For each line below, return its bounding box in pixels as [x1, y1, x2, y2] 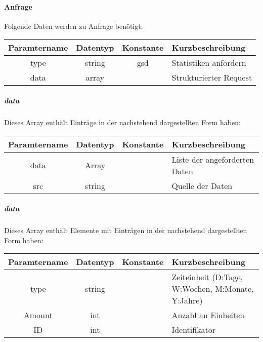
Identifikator [171, 324, 216, 336]
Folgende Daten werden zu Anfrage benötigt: [4, 20, 143, 31]
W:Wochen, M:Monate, [171, 283, 254, 295]
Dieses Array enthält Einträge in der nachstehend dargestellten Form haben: [4, 117, 241, 127]
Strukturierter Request [171, 71, 252, 84]
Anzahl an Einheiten [171, 309, 245, 321]
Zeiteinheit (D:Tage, [171, 271, 243, 283]
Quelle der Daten [171, 179, 233, 192]
